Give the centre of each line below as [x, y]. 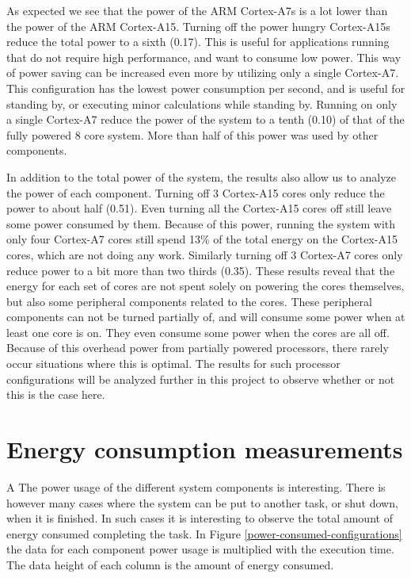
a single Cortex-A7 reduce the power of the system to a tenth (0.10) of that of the [205, 119]
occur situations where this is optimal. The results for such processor [173, 364]
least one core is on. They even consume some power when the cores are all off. [198, 332]
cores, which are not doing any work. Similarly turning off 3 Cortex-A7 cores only [205, 254]
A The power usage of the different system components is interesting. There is [196, 486]
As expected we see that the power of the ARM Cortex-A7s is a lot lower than [197, 10]
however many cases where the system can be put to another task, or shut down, [202, 502]
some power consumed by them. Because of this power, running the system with [201, 223]
